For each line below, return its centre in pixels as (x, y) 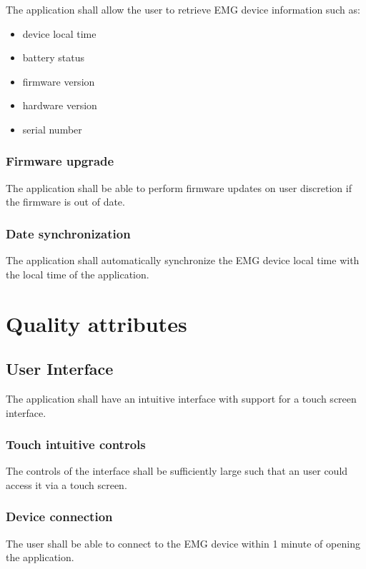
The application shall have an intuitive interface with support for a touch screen (181, 398)
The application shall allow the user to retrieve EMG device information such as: (183, 9)
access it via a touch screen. (66, 484)
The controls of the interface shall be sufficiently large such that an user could (177, 471)
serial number (52, 129)
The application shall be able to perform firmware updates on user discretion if (179, 187)
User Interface (60, 369)
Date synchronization (68, 233)
